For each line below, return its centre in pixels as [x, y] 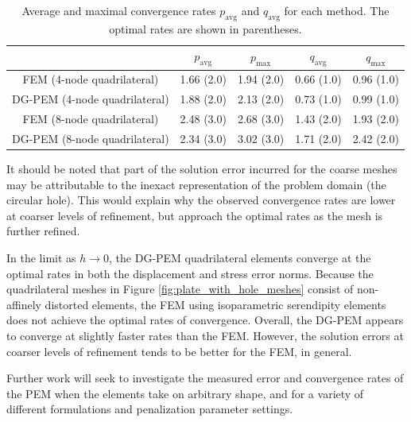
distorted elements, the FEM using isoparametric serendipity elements [215, 304]
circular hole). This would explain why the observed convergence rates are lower [201, 200]
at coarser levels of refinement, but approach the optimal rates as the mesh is [195, 215]
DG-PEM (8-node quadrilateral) [91, 138]
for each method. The [337, 10]
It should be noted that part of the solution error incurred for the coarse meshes [202, 169]
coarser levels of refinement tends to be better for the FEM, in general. [179, 351]
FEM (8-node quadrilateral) [91, 119]
